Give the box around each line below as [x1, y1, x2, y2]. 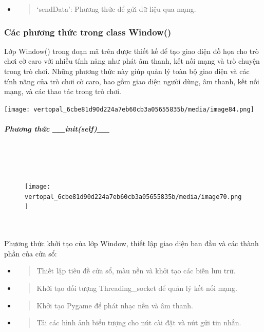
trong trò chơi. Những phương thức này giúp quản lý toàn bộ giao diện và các [4, 66, 250, 76]
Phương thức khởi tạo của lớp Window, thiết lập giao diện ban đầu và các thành [4, 238, 259, 249]
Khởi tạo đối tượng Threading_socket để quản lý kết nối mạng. [36, 282, 237, 293]
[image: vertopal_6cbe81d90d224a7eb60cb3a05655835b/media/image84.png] [4, 105, 254, 113]
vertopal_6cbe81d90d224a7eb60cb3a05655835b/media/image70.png [25, 193, 242, 200]
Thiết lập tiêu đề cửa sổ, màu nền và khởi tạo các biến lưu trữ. [36, 265, 236, 276]
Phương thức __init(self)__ [4, 123, 110, 134]
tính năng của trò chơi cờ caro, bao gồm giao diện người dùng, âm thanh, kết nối [4, 76, 259, 86]
